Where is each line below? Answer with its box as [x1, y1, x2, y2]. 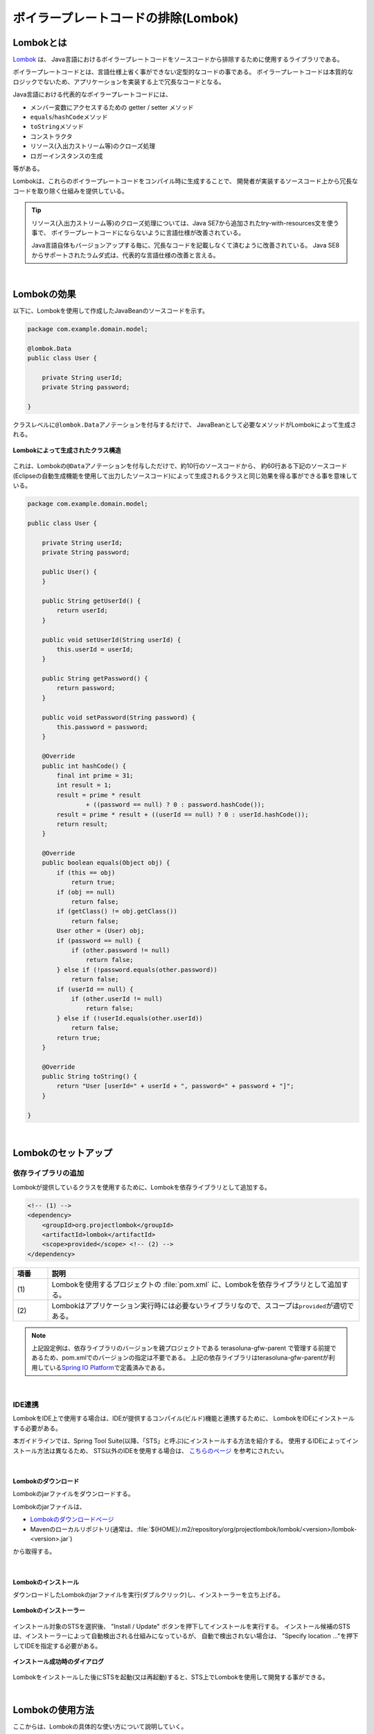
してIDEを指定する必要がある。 [12, 1641, 102, 1650]
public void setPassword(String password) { [42, 713, 196, 721]
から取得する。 [12, 1547, 55, 1556]
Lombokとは [12, 37, 67, 49]
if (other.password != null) [71, 947, 170, 954]
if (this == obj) [56, 868, 116, 877]
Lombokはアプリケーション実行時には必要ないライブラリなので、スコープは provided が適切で [51, 1300, 355, 1310]
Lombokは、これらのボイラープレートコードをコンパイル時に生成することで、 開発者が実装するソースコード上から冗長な [12, 177, 358, 185]
